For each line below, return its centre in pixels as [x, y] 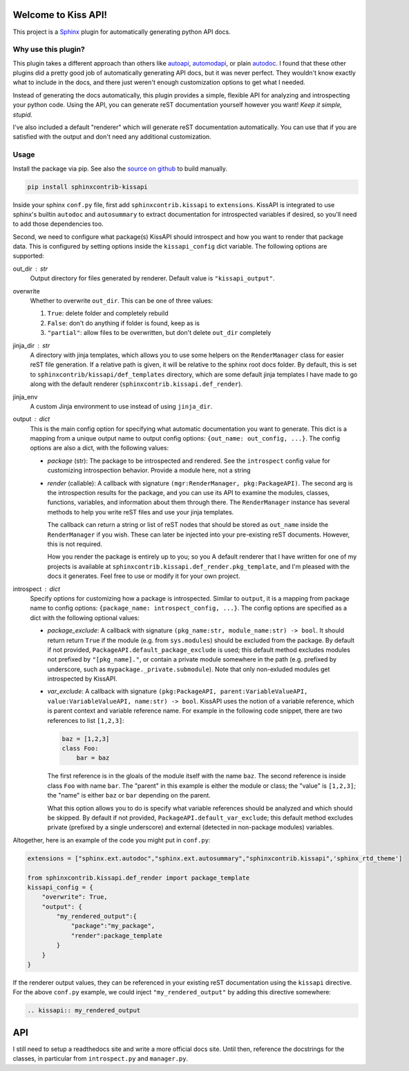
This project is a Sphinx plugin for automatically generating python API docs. [122, 32]
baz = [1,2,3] [86, 739]
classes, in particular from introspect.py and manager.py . [101, 1059]
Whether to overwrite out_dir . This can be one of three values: [122, 301]
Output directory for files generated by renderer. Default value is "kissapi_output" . [152, 278]
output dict [31, 419]
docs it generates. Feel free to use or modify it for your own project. [144, 576]
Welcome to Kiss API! [60, 15]
